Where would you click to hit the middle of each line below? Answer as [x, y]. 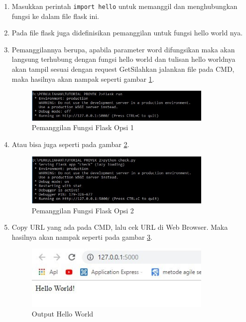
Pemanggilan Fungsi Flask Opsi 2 [83, 210]
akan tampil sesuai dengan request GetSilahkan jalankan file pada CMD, [123, 69]
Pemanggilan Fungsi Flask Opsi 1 [83, 127]
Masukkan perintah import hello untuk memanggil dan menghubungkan [124, 6]
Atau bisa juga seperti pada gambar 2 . [70, 144]
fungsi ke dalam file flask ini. [55, 16]
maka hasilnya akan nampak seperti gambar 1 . [83, 79]
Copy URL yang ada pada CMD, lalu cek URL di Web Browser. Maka [120, 227]
